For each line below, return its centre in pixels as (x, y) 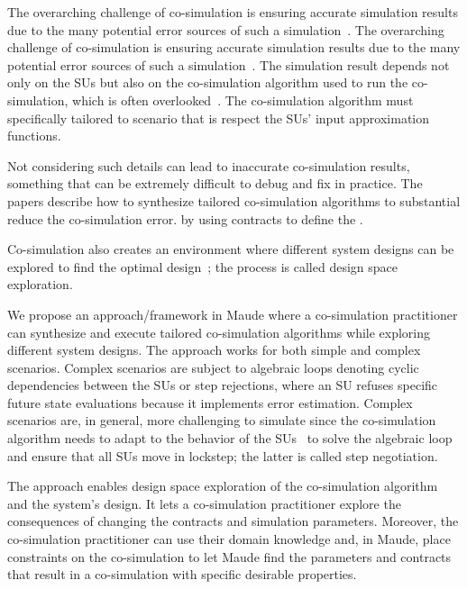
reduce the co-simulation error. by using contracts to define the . (185, 218)
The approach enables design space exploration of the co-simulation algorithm (223, 486)
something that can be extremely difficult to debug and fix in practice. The (215, 183)
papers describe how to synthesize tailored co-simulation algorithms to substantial (234, 200)
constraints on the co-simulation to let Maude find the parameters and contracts (229, 556)
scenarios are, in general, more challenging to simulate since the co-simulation (222, 420)
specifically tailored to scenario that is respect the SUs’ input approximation (219, 118)
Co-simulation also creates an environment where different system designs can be (231, 249)
